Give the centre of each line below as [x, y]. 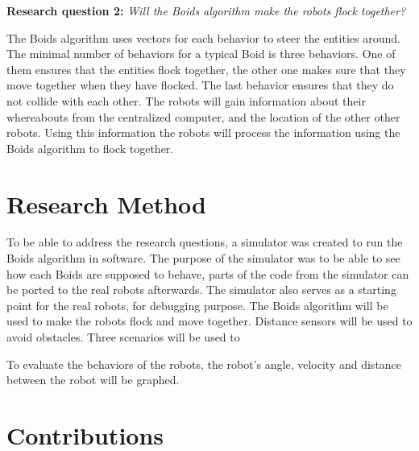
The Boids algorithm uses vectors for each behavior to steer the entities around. [203, 37]
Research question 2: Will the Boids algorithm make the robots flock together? [206, 10]
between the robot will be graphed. [93, 380]
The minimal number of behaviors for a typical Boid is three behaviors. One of [201, 54]
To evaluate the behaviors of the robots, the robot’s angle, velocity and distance [204, 364]
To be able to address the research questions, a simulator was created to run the [205, 242]
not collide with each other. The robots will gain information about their [186, 100]
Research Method [106, 203]
